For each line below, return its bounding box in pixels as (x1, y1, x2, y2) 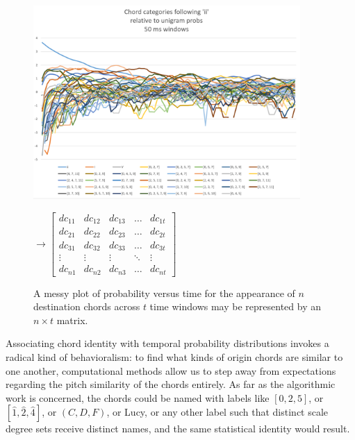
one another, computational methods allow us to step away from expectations (6, 363, 336, 378)
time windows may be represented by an (149, 299, 321, 314)
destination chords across (33, 299, 140, 314)
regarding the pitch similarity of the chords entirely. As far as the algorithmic (6, 377, 336, 391)
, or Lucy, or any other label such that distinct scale (106, 405, 329, 419)
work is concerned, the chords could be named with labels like (6, 390, 270, 405)
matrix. (56, 312, 88, 327)
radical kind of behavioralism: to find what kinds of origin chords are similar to (6, 349, 343, 364)
